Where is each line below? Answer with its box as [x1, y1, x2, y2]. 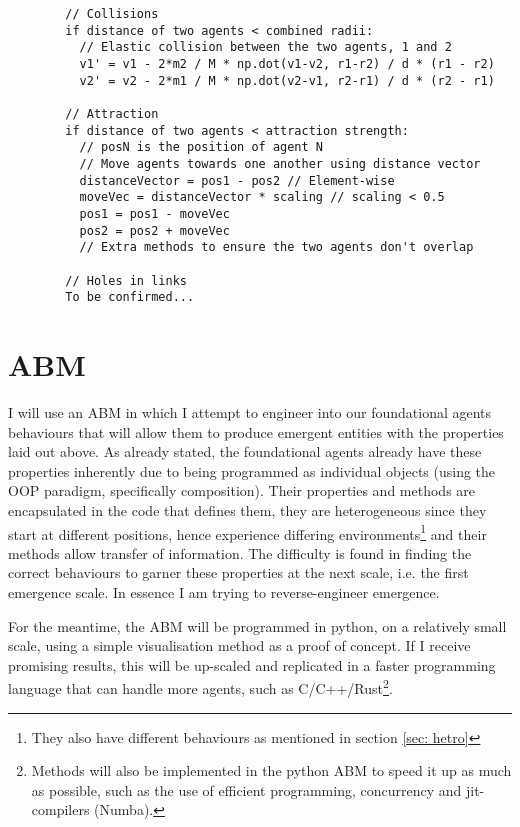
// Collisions [65, 7, 159, 21]
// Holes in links [65, 273, 187, 288]
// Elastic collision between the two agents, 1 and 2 [79, 40, 452, 55]
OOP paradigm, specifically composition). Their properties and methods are [8, 480, 476, 501]
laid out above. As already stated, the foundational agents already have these [8, 441, 482, 462]
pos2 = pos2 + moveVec [79, 223, 230, 238]
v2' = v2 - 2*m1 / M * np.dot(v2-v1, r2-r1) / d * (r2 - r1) [79, 73, 495, 88]
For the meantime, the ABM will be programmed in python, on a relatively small [8, 615, 507, 636]
